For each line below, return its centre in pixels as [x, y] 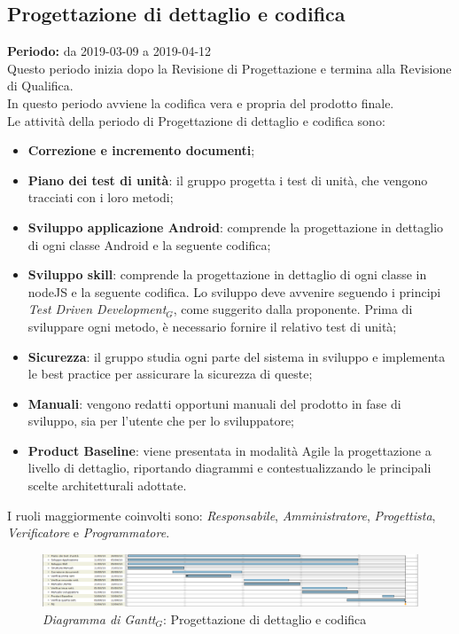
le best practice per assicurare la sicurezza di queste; [170, 374]
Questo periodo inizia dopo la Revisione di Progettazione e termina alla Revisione [229, 68]
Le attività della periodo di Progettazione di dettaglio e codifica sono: [196, 120]
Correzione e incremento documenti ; [141, 150]
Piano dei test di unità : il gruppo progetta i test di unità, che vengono [228, 180]
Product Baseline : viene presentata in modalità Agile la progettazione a [229, 450]
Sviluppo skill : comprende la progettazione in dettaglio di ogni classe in [227, 274]
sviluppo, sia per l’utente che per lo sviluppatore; [161, 421]
